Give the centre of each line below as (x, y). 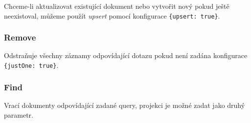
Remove (20, 37)
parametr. (19, 114)
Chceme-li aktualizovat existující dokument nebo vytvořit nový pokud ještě (117, 6)
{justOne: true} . (31, 65)
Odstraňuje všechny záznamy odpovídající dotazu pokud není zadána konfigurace (126, 55)
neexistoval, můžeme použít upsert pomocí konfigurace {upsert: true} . (112, 15)
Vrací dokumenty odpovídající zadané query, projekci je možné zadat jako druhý (125, 105)
